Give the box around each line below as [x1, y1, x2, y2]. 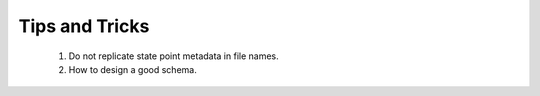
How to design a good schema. [68, 63, 197, 75]
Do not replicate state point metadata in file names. [68, 50, 279, 62]
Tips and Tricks [18, 15, 150, 37]
